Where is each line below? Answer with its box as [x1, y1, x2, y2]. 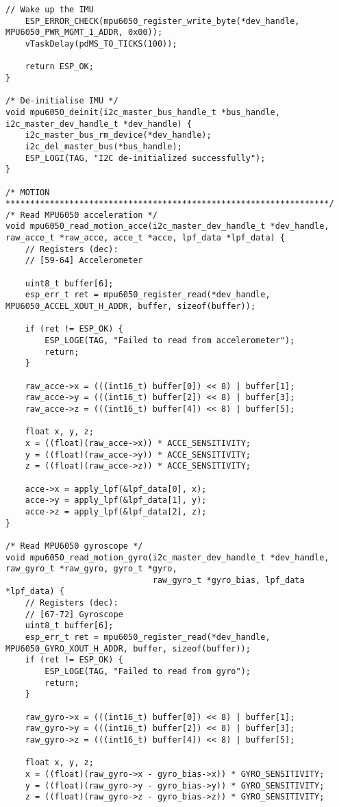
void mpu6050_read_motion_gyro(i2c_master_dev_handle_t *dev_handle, [5, 552, 329, 562]
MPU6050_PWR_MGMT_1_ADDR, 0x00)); [5, 27, 163, 38]
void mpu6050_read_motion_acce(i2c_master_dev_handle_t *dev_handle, [5, 221, 329, 232]
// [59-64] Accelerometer [25, 256, 143, 266]
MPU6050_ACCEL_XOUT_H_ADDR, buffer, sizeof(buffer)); [5, 301, 256, 312]
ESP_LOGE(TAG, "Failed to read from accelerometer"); [45, 336, 295, 346]
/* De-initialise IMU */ [5, 96, 118, 106]
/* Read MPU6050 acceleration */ [5, 210, 158, 220]
